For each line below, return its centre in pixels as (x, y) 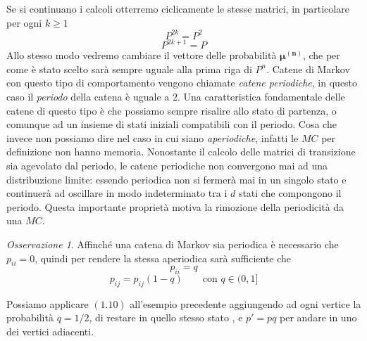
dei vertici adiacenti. (50, 332)
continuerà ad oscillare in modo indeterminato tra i (117, 193)
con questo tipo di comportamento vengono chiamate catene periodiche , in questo (182, 83)
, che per (321, 55)
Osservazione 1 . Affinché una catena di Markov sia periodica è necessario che (173, 244)
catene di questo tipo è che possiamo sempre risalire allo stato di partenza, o (172, 110)
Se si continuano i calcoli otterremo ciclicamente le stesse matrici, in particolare (178, 8)
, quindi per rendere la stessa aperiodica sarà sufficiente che (163, 258)
